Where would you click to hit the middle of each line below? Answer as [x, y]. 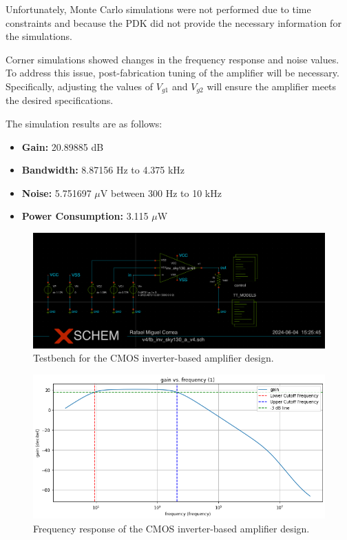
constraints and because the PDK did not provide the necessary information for [173, 22]
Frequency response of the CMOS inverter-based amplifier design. [171, 529]
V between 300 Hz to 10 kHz [161, 193]
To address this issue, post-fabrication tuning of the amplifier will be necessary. [172, 73]
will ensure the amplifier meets [272, 86]
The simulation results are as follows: [84, 124]
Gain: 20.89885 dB [63, 146]
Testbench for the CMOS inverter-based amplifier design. [154, 358]
